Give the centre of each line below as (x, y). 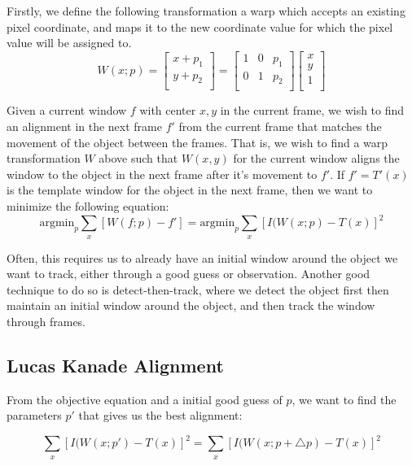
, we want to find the (344, 399)
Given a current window (67, 110)
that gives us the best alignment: (160, 415)
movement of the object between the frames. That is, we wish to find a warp (197, 142)
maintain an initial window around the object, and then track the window (191, 305)
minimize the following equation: (88, 206)
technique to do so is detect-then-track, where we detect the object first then (198, 289)
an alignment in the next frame (84, 126)
